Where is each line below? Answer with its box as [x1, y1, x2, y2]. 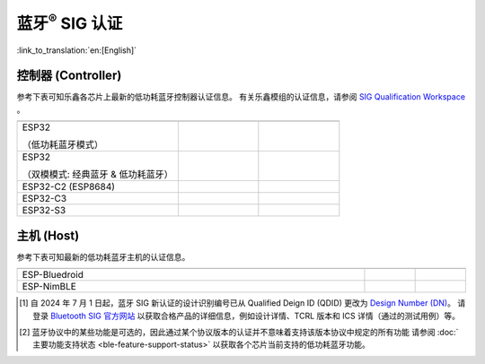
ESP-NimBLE [22, 281, 76, 293]
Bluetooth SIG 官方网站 [50, 310, 136, 321]
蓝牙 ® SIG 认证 [16, 10, 123, 33]
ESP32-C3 [22, 193, 67, 205]
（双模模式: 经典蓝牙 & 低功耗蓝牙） [22, 169, 174, 181]
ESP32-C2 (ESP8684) [22, 180, 116, 193]
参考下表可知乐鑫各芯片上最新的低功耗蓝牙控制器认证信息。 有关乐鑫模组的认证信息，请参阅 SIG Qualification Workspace [16, 91, 466, 102]
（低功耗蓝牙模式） [22, 139, 103, 152]
